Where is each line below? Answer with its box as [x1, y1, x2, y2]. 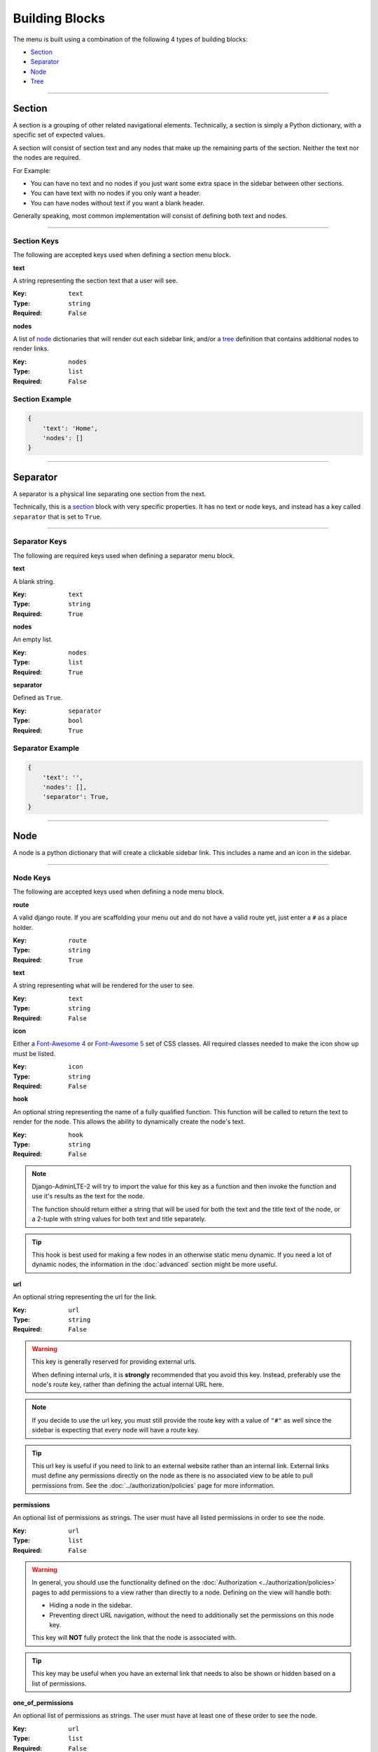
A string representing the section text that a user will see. [13, 277, 178, 285]
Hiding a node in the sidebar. [49, 1601, 132, 1610]
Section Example [13, 395, 71, 404]
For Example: [13, 166, 51, 174]
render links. [13, 344, 49, 353]
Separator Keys [13, 537, 67, 547]
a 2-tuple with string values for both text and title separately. [31, 1214, 206, 1223]
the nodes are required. [13, 153, 80, 162]
